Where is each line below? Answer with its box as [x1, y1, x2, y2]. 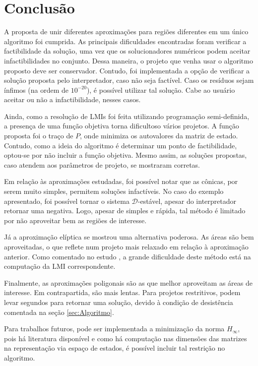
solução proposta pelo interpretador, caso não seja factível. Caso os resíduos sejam [4, 75, 254, 85]
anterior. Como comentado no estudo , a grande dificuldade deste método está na [4, 251, 251, 261]
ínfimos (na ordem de [4, 84, 69, 95]
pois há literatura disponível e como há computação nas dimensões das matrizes [4, 333, 247, 343]
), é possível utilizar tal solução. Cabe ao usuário [86, 84, 235, 95]
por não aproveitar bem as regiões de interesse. [4, 215, 147, 225]
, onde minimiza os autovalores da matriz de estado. [80, 130, 238, 141]
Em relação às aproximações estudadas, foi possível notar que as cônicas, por [4, 176, 238, 186]
